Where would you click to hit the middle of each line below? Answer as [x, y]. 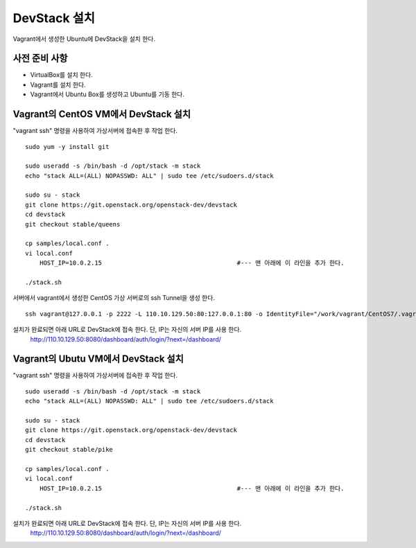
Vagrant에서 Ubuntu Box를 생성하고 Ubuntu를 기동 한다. [107, 94]
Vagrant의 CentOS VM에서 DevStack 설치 [102, 114]
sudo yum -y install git [67, 147]
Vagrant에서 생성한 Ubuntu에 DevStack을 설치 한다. [84, 39]
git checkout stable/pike [69, 450]
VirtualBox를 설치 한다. [61, 75]
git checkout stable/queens [73, 224]
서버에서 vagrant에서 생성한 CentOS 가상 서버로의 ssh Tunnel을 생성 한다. [114, 298]
